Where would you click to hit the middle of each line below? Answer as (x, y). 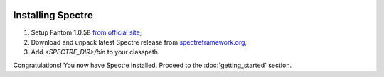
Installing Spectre (53, 15)
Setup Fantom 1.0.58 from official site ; (86, 32)
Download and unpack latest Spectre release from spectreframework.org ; (139, 42)
